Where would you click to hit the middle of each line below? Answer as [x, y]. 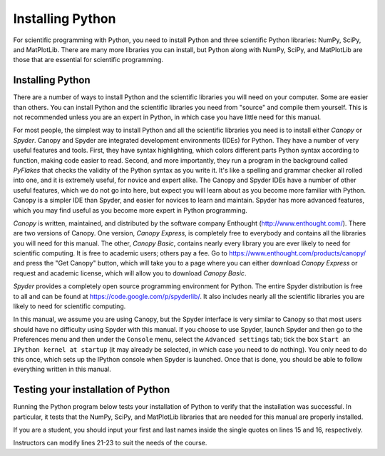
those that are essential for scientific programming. [88, 60]
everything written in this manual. [62, 369]
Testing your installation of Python [92, 390]
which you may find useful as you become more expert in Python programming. [130, 210]
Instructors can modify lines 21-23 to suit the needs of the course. [110, 443]
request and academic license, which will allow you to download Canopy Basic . [130, 273]
